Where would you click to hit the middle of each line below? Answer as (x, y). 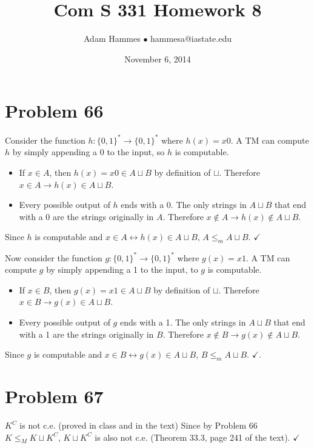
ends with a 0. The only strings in (184, 205)
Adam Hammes (112, 38)
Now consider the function (54, 257)
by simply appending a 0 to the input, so (89, 152)
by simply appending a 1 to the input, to (122, 269)
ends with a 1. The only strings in (183, 322)
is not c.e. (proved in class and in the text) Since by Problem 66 (139, 425)
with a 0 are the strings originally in (86, 216)
